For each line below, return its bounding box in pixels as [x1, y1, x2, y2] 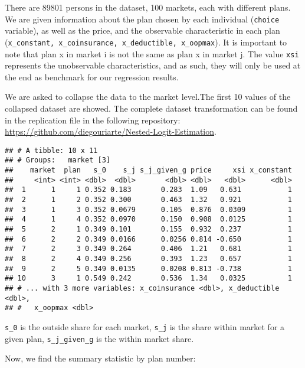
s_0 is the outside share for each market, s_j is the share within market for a [5, 320, 285, 333]
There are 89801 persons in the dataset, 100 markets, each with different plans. [5, 1, 291, 13]
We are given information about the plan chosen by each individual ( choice [5, 12, 280, 25]
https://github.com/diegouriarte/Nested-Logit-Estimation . [5, 125, 217, 138]
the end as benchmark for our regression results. [5, 70, 179, 83]
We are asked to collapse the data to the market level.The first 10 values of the [5, 90, 291, 103]
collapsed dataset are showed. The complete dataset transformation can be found [5, 102, 298, 114]
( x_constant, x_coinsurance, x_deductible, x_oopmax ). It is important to [5, 35, 287, 48]
